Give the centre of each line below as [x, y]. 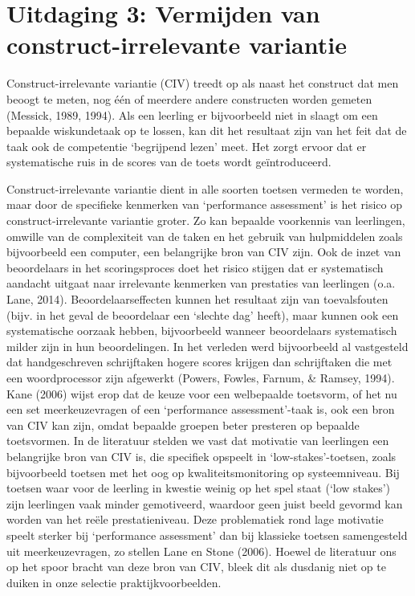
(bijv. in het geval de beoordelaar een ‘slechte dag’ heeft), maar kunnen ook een [203, 314]
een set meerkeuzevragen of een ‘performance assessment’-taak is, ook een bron [201, 409]
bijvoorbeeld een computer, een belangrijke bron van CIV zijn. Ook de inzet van [204, 252]
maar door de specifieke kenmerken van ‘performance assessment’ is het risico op [205, 204]
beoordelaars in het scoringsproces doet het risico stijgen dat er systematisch [195, 267]
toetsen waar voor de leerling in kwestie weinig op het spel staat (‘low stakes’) [199, 488]
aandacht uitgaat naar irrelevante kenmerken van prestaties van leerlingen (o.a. [201, 283]
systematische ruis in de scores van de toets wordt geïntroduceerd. [169, 162]
